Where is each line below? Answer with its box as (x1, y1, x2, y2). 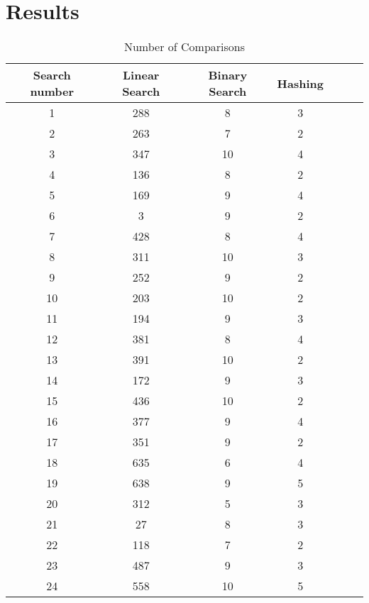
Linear (123, 67, 160, 84)
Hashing (277, 74, 324, 92)
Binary (208, 67, 248, 84)
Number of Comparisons (123, 38, 246, 55)
